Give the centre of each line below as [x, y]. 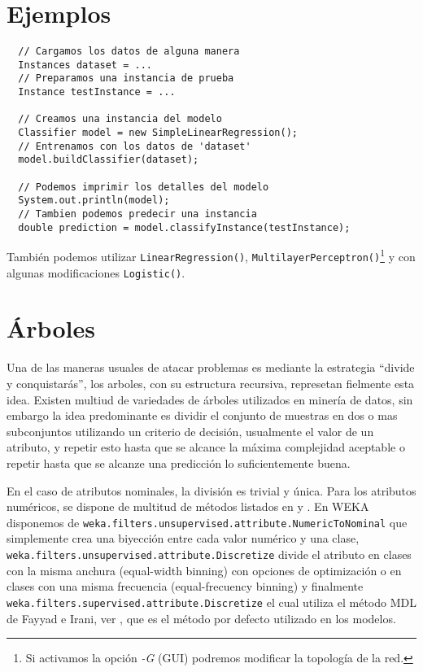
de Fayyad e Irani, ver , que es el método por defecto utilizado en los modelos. [201, 618]
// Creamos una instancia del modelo [120, 119]
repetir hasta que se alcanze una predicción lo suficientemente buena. [179, 463]
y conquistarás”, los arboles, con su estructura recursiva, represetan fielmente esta [211, 383]
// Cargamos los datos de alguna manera [129, 52]
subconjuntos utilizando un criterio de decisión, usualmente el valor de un [190, 431]
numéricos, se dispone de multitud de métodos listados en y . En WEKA [188, 506]
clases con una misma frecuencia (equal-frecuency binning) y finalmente [185, 586]
